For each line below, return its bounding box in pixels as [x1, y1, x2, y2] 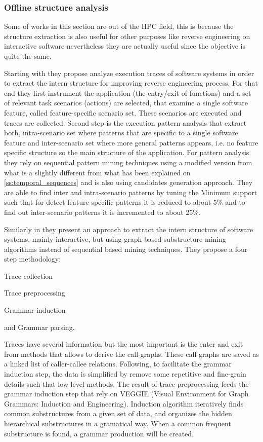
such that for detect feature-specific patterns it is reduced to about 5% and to [4, 197, 245, 207]
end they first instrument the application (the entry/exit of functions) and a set [4, 87, 251, 98]
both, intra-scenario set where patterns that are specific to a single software [4, 127, 238, 138]
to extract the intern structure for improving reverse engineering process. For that [4, 78, 258, 88]
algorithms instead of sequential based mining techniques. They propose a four [4, 243, 248, 254]
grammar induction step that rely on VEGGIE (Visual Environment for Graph [4, 388, 249, 399]
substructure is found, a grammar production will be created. [4, 428, 194, 438]
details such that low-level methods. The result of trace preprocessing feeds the [4, 378, 249, 389]
